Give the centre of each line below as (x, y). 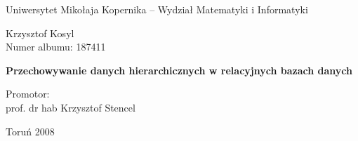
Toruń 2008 (30, 131)
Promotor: (28, 94)
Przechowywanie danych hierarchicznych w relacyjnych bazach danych (179, 70)
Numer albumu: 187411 (56, 47)
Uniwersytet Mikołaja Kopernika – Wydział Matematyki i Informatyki (157, 9)
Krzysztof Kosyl (40, 33)
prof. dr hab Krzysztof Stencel (71, 107)
